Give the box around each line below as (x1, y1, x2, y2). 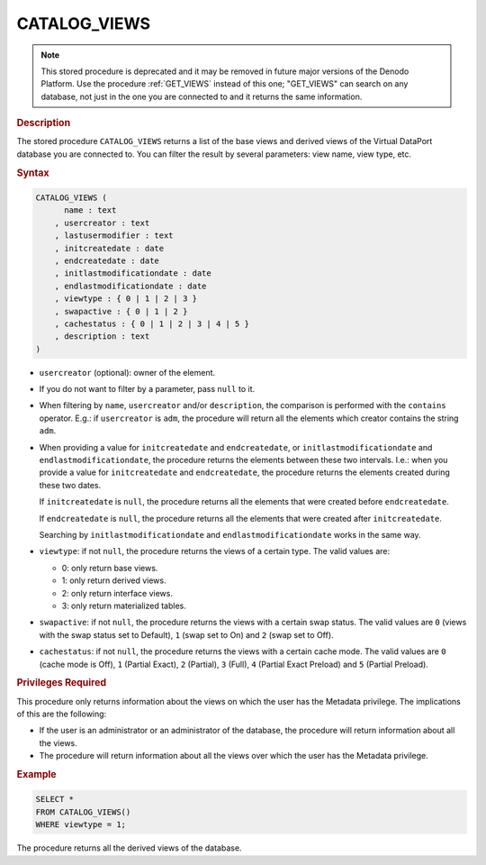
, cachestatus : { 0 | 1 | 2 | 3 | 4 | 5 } (54, 318, 249, 329)
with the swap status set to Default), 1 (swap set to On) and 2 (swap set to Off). (39, 629, 334, 640)
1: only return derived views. (61, 575, 166, 586)
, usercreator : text (54, 217, 150, 228)
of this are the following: (16, 708, 107, 719)
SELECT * (35, 794, 75, 805)
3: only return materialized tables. (61, 600, 186, 611)
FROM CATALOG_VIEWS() (35, 806, 131, 817)
